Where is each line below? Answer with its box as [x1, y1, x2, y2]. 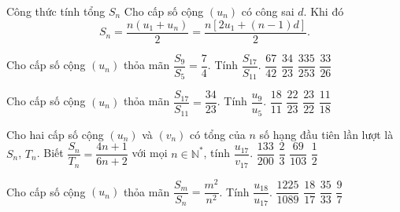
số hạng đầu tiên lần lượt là [259, 126, 394, 142]
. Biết [36, 144, 64, 161]
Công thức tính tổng [6, 3, 106, 19]
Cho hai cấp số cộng [6, 126, 104, 142]
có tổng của [190, 126, 246, 142]
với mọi [131, 144, 168, 161]
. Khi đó [303, 3, 344, 19]
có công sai [241, 3, 294, 19]
